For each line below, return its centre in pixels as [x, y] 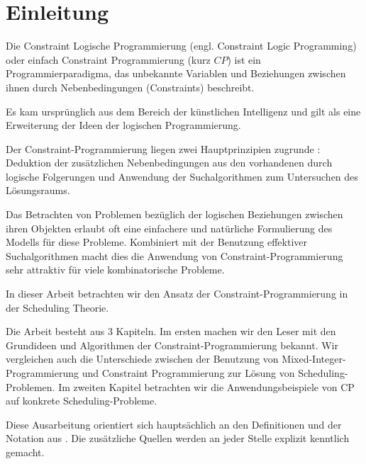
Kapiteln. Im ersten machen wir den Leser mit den [226, 331]
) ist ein [244, 59]
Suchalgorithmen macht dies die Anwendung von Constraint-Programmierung [174, 255]
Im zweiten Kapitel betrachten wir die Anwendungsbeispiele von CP [206, 386]
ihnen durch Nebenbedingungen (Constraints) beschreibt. [130, 87]
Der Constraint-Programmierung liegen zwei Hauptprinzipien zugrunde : [163, 148]
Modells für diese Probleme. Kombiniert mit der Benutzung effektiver [157, 242]
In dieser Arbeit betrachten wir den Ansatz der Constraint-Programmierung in [177, 294]
